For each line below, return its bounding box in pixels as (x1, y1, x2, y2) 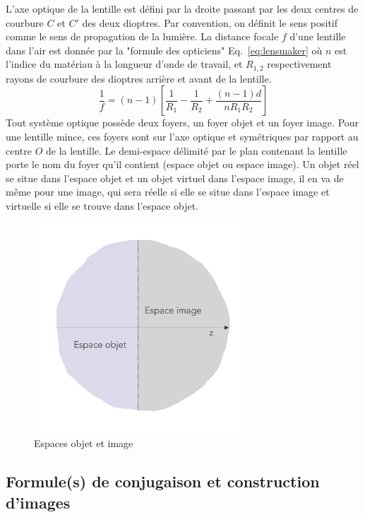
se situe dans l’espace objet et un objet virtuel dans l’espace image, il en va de (6, 170, 344, 185)
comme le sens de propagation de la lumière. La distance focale (6, 29, 279, 44)
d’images (6, 491, 71, 513)
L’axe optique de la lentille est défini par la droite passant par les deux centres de (6, 1, 359, 16)
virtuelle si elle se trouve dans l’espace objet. (6, 198, 198, 213)
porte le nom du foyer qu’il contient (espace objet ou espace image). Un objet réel (6, 157, 359, 172)
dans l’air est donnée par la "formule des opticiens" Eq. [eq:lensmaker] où (6, 42, 323, 57)
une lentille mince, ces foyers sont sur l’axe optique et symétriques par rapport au (6, 129, 359, 144)
